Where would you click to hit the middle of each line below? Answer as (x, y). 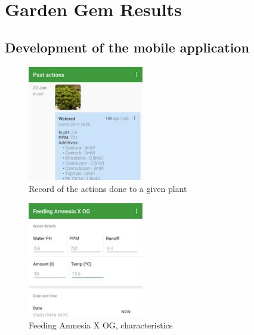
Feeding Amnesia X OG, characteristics (101, 325)
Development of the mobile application (127, 47)
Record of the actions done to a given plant (108, 188)
